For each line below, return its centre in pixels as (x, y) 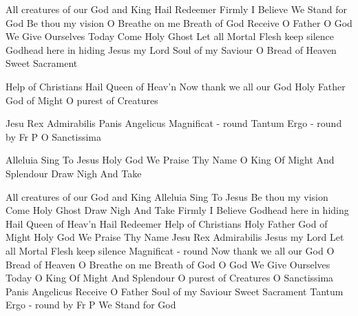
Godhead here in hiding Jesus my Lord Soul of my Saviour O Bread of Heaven (171, 49)
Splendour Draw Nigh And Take (74, 173)
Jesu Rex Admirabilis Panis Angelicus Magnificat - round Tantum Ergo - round (174, 123)
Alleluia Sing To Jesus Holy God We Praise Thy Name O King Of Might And (170, 160)
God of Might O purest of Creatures (82, 100)
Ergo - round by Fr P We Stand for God (91, 305)
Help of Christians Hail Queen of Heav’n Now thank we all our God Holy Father (176, 86)
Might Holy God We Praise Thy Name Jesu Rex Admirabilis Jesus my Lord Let (175, 237)
